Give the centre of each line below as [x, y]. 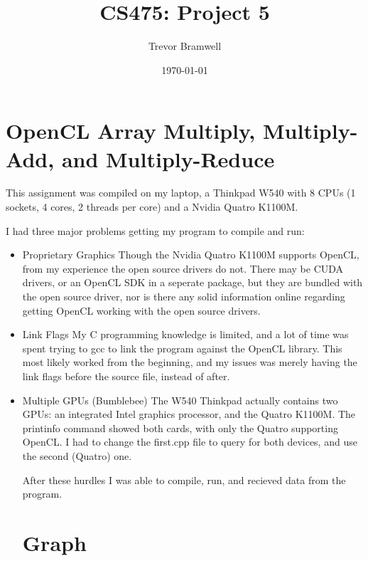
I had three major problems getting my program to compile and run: [155, 230]
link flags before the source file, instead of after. [126, 376]
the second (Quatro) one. [77, 455]
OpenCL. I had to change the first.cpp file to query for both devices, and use [190, 442]
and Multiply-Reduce [168, 158]
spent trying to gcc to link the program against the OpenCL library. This [182, 348]
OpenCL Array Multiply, [131, 131]
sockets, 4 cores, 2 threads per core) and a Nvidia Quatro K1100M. [152, 207]
